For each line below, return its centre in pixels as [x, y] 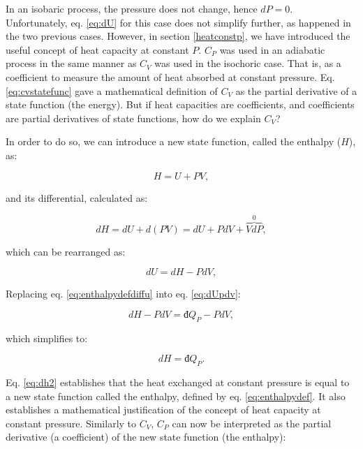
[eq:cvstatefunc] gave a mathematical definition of [112, 90]
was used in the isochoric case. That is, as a [248, 63]
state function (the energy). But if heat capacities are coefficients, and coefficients [180, 104]
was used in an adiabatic [272, 49]
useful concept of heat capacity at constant [97, 49]
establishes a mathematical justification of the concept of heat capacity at [163, 410]
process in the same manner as [71, 63]
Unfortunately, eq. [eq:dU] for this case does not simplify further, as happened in [178, 22]
